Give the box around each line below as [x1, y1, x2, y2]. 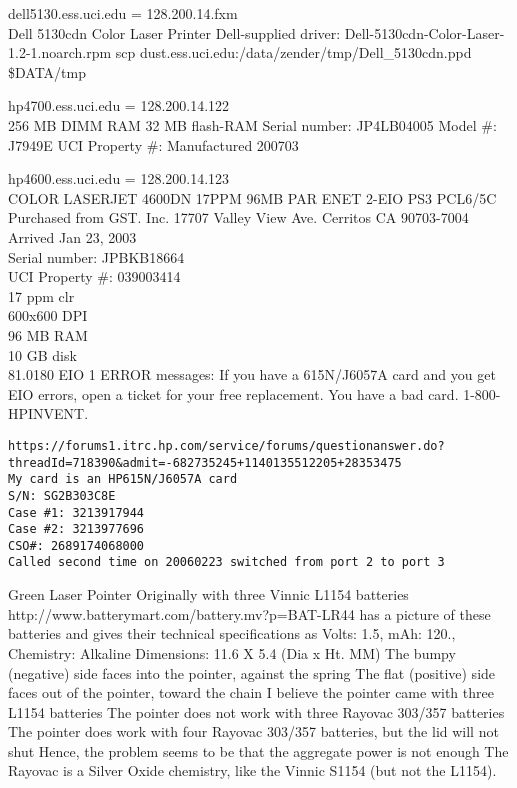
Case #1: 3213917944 [8, 505, 145, 520]
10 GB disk [8, 344, 77, 365]
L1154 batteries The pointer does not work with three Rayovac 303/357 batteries [8, 701, 505, 722]
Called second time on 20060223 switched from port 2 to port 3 [8, 555, 445, 570]
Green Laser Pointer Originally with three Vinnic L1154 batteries [8, 584, 409, 605]
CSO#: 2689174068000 [8, 538, 145, 553]
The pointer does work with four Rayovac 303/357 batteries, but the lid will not [8, 721, 499, 742]
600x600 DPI [8, 305, 88, 326]
